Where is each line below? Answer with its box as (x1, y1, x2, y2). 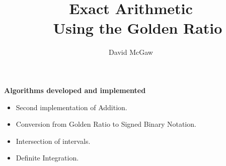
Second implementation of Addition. (16, 102, 127, 112)
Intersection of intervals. (16, 135, 91, 146)
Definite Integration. (16, 152, 79, 163)
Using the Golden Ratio (53, 18, 222, 38)
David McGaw (109, 47, 153, 57)
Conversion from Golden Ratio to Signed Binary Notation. (16, 119, 196, 129)
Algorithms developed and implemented (4, 85, 146, 95)
